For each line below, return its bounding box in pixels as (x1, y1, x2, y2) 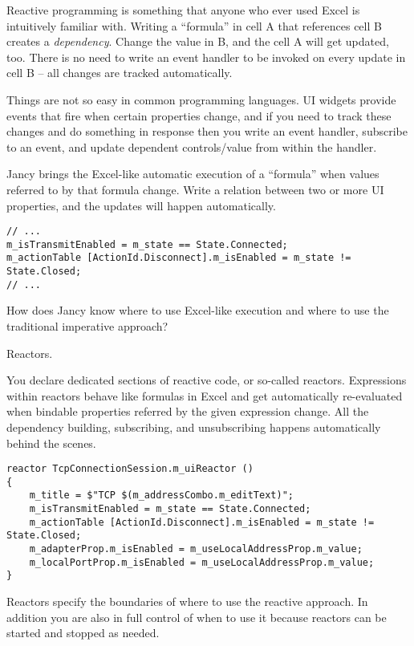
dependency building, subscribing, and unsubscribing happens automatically (6, 418, 381, 435)
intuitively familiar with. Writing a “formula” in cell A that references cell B (6, 17, 382, 34)
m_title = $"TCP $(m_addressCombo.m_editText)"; (29, 490, 294, 502)
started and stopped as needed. (6, 624, 160, 641)
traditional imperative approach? (6, 318, 168, 334)
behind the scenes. (6, 434, 96, 451)
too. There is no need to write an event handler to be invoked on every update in (6, 48, 406, 65)
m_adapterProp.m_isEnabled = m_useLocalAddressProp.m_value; (29, 543, 363, 555)
